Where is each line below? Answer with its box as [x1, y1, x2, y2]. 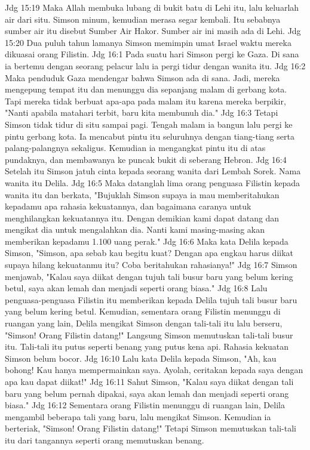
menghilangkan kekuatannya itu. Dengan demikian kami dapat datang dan [5, 211, 280, 224]
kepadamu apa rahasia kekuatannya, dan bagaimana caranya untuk [5, 200, 251, 212]
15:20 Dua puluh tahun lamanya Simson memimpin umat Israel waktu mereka [5, 36, 291, 48]
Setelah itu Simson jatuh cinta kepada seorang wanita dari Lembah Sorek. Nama [5, 165, 301, 177]
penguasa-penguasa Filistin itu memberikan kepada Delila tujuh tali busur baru [5, 293, 297, 306]
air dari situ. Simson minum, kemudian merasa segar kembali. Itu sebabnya [5, 13, 281, 25]
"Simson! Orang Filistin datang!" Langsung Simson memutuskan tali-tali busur [5, 328, 293, 341]
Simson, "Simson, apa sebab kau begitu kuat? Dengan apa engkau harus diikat [5, 246, 293, 259]
